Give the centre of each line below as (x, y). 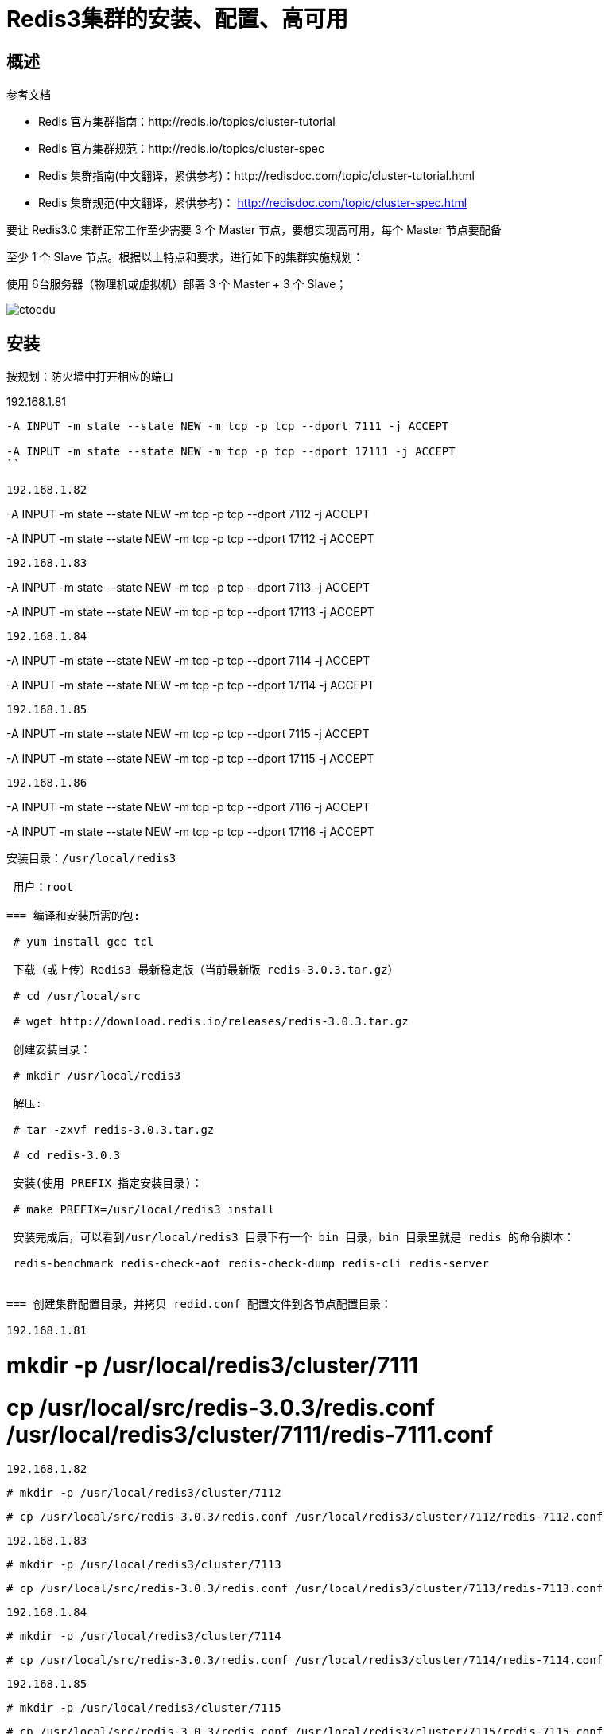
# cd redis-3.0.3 (67, 1156)
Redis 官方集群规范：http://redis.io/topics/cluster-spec (181, 149)
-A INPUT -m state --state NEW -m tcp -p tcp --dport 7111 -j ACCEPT (228, 426)
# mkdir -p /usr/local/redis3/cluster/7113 (144, 1565)
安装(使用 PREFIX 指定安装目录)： (108, 1183)
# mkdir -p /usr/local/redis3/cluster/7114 (144, 1636)
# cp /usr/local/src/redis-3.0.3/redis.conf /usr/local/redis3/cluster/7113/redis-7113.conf (305, 1589)
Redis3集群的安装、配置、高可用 (177, 19)
